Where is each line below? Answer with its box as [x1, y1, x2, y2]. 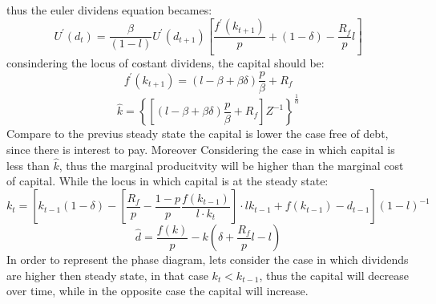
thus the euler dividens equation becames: [6, 2, 212, 18]
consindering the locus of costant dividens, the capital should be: [6, 55, 325, 71]
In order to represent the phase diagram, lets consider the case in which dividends [6, 251, 409, 268]
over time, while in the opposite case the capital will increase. [6, 282, 309, 299]
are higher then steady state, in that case [6, 266, 208, 283]
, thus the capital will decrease [259, 266, 409, 283]
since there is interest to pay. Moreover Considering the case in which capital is [6, 141, 395, 158]
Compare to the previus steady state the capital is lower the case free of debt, [6, 125, 389, 142]
